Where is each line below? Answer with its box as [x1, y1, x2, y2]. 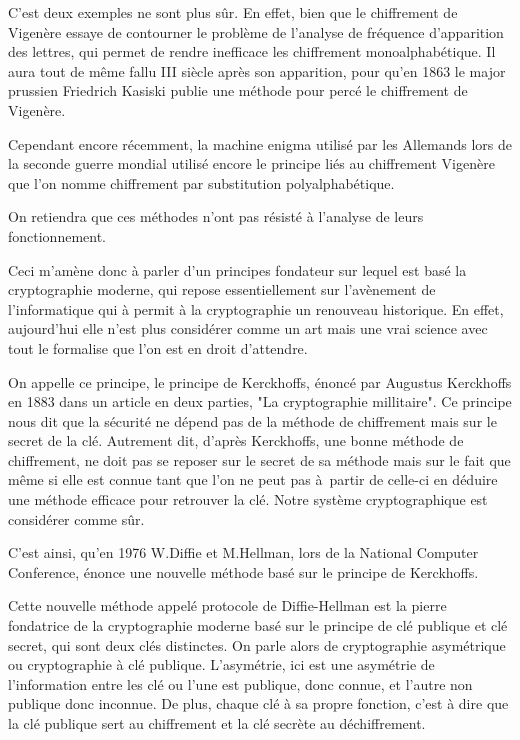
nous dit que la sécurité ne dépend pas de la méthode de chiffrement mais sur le [8, 410, 497, 431]
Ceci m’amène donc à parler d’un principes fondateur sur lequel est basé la [8, 259, 467, 280]
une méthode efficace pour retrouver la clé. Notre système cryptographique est [8, 489, 488, 510]
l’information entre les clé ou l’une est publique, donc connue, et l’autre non [8, 673, 473, 694]
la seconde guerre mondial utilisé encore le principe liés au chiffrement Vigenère [8, 153, 495, 174]
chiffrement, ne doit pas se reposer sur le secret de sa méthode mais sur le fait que [8, 449, 511, 470]
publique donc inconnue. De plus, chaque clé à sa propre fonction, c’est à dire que [8, 693, 509, 714]
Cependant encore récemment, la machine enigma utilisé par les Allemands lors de [8, 133, 513, 154]
